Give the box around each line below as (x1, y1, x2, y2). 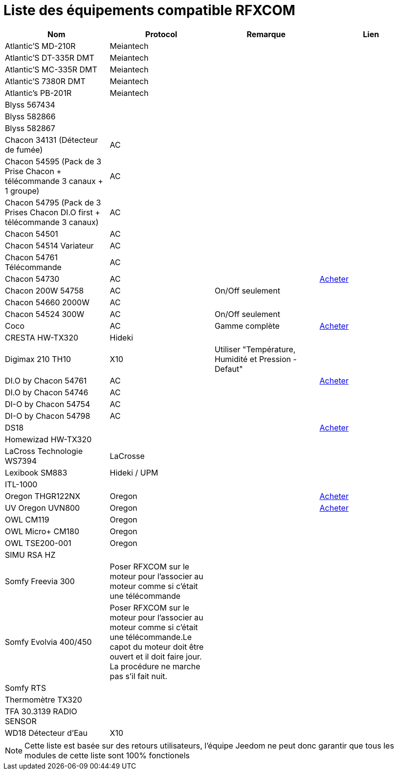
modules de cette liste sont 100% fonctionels (24, 750, 190, 760)
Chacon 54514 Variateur (5, 240, 94, 250)
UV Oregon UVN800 (5, 502, 80, 513)
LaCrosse (110, 451, 145, 461)
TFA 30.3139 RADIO (5, 706, 77, 716)
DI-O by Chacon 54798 (5, 410, 90, 421)
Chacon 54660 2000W (5, 297, 89, 307)
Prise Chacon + (5, 166, 62, 176)
